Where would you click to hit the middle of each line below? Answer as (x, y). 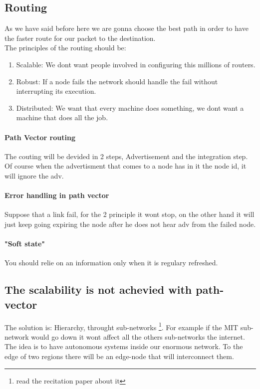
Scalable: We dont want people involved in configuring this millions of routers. (136, 64)
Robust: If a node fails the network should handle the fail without (117, 81)
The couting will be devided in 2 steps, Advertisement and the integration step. (126, 156)
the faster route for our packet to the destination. (80, 38)
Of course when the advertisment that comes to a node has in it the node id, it (126, 166)
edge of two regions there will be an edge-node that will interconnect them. (119, 356)
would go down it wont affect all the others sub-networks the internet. (138, 336)
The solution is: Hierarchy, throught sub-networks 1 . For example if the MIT (122, 326)
